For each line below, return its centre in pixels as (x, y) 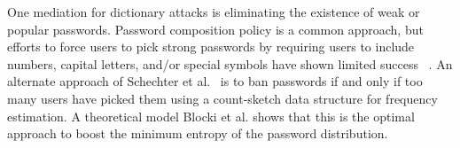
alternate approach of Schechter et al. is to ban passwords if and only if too (215, 81)
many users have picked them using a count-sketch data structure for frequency (222, 98)
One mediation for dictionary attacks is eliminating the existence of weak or (214, 12)
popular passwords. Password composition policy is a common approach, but (215, 29)
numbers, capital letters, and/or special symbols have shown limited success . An (230, 63)
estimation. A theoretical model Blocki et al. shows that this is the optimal (211, 116)
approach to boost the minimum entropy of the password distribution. (198, 133)
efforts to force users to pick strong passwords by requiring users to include (211, 47)
